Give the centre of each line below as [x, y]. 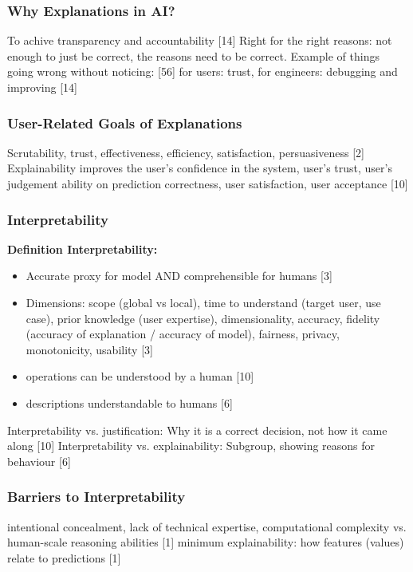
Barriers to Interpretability [96, 497]
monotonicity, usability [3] [89, 349]
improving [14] [42, 87]
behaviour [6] [39, 461]
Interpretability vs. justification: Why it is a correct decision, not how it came [197, 430]
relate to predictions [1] [64, 557]
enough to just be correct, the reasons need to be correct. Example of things [193, 55]
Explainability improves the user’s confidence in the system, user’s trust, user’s [200, 168]
